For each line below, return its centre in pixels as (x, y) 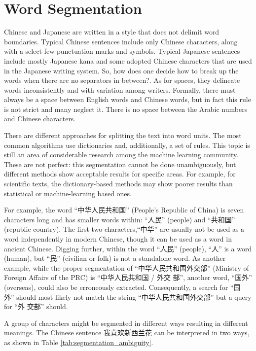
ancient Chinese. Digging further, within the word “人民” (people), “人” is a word (128, 248)
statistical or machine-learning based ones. (68, 193)
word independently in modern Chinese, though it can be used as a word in (118, 239)
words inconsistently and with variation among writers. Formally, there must (120, 89)
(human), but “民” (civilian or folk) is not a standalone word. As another (115, 258)
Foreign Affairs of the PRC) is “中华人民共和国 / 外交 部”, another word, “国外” (128, 277)
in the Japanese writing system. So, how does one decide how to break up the (121, 70)
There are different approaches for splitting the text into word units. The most (123, 135)
